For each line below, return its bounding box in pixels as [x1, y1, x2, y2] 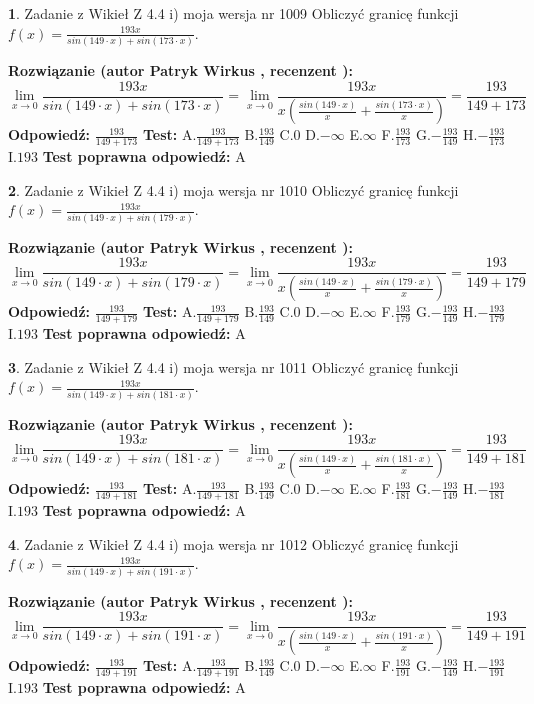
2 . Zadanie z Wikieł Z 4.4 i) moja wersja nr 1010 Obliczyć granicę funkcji [8, 179, 459, 200]
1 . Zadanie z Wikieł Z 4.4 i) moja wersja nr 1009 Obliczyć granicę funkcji [8, 3, 459, 23]
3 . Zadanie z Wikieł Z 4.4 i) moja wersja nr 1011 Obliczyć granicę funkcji [8, 356, 459, 377]
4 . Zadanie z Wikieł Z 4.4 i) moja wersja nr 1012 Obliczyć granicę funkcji [8, 533, 459, 554]
